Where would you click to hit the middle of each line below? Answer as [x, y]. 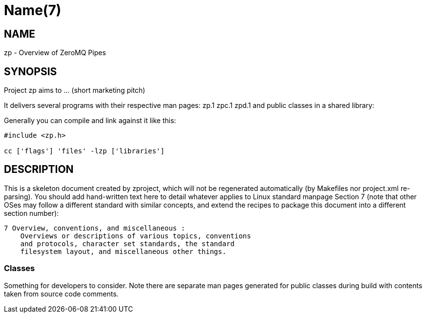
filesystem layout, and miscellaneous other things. [123, 251]
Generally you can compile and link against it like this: [90, 121]
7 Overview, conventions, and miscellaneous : [95, 228]
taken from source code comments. [61, 294]
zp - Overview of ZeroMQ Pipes [55, 53]
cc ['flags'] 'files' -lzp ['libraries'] [84, 151]
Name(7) [33, 10]
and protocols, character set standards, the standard [128, 243]
